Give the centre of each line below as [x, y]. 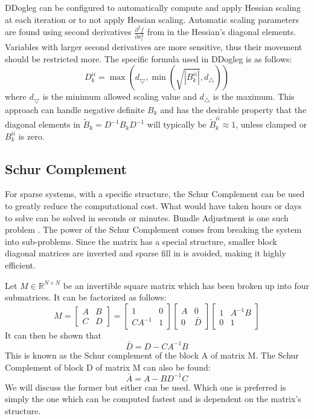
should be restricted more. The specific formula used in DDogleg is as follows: [149, 58]
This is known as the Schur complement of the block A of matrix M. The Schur [152, 355]
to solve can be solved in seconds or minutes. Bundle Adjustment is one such [147, 217]
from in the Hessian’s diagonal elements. [222, 32]
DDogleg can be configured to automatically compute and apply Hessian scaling [153, 7]
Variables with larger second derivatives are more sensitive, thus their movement [154, 47]
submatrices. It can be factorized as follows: [86, 297]
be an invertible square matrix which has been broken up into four [186, 285]
